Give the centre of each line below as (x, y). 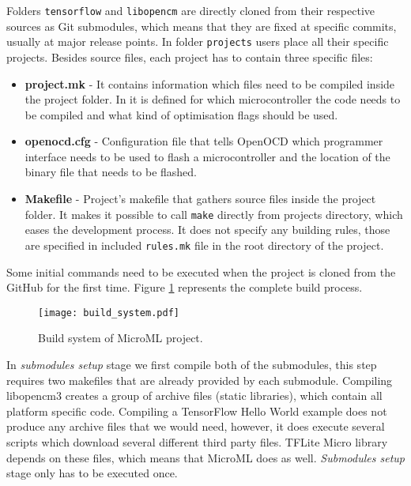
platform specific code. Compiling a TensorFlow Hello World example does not (197, 411)
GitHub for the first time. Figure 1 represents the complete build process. (185, 287)
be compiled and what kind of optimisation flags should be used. (181, 114)
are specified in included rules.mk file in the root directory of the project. (204, 245)
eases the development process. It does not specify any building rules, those (207, 230)
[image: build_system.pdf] (109, 313)
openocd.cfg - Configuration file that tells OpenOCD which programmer (204, 141)
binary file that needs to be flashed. (111, 172)
